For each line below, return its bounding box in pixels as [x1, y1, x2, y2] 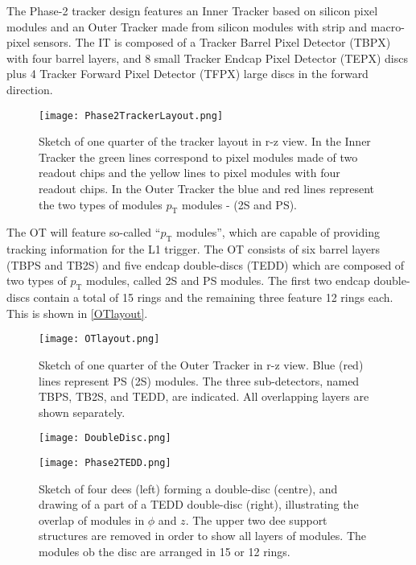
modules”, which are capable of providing [175, 224, 380, 241]
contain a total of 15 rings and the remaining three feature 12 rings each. [33, 289, 393, 306]
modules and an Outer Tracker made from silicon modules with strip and [6, 18, 368, 35]
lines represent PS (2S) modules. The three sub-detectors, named [39, 372, 360, 389]
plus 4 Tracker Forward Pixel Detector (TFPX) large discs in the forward [6, 65, 369, 82]
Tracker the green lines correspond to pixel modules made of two [39, 148, 358, 165]
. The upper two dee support [185, 511, 327, 528]
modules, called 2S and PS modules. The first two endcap [85, 272, 370, 289]
